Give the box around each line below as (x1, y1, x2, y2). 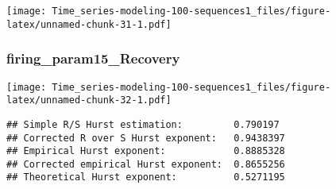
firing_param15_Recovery (6, 48, 180, 68)
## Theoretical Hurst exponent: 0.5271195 (6, 172, 285, 183)
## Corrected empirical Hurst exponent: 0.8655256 (6, 158, 285, 170)
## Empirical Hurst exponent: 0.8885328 (6, 145, 285, 157)
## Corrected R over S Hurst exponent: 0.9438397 (6, 132, 285, 144)
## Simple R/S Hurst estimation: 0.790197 (6, 118, 280, 130)
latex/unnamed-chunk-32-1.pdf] (6, 94, 172, 106)
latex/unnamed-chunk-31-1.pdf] (6, 18, 172, 30)
